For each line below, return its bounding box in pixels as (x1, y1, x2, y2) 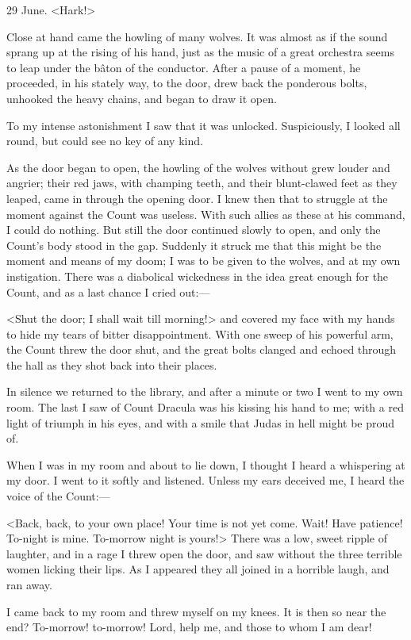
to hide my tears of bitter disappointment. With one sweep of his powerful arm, (6, 325, 394, 342)
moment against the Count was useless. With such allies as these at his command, (6, 205, 405, 222)
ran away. (6, 577, 52, 592)
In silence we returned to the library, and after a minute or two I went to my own (6, 383, 403, 400)
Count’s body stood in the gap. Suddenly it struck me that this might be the (6, 236, 382, 253)
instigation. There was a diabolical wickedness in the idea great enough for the (6, 267, 389, 284)
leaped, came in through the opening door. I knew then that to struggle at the (6, 190, 388, 206)
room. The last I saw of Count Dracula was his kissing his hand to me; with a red (6, 399, 404, 416)
